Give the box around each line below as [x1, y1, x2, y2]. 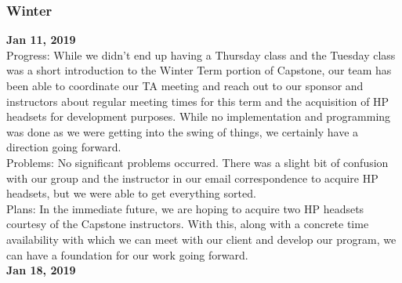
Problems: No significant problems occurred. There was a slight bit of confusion [6, 154, 389, 170]
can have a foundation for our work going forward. [6, 246, 248, 263]
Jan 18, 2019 [6, 262, 76, 278]
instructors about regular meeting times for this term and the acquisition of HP [6, 93, 389, 109]
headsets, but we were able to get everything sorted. [6, 185, 256, 201]
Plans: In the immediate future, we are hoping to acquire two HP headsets [6, 200, 364, 216]
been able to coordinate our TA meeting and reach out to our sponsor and [6, 78, 364, 93]
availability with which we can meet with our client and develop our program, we [6, 230, 397, 247]
